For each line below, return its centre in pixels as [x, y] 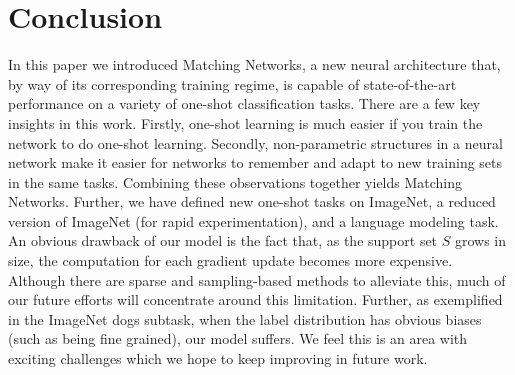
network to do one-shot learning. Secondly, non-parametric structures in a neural [255, 142]
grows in [480, 240]
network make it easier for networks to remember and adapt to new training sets [255, 162]
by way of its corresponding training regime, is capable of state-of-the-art [232, 83]
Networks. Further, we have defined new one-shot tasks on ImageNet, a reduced [252, 201]
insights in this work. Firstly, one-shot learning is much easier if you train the [245, 122]
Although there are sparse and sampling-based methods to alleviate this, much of [257, 279]
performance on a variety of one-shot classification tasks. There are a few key [244, 103]
